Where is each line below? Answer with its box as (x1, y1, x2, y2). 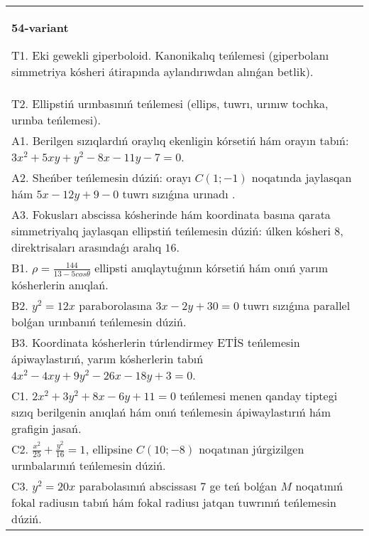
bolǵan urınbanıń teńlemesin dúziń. (11, 313, 187, 330)
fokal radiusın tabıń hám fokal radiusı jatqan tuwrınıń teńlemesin (11, 494, 336, 511)
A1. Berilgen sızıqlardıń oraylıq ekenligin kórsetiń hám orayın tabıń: (11, 132, 349, 149)
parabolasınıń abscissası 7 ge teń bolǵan (79, 478, 277, 495)
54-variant (11, 19, 69, 36)
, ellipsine (85, 440, 133, 457)
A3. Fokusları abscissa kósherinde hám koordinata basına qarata (11, 206, 331, 223)
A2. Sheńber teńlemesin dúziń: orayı (11, 169, 192, 186)
